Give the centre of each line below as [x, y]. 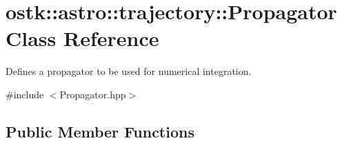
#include [25, 94]
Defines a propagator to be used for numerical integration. [129, 71]
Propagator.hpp [93, 94]
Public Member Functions [100, 131]
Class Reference [82, 38]
